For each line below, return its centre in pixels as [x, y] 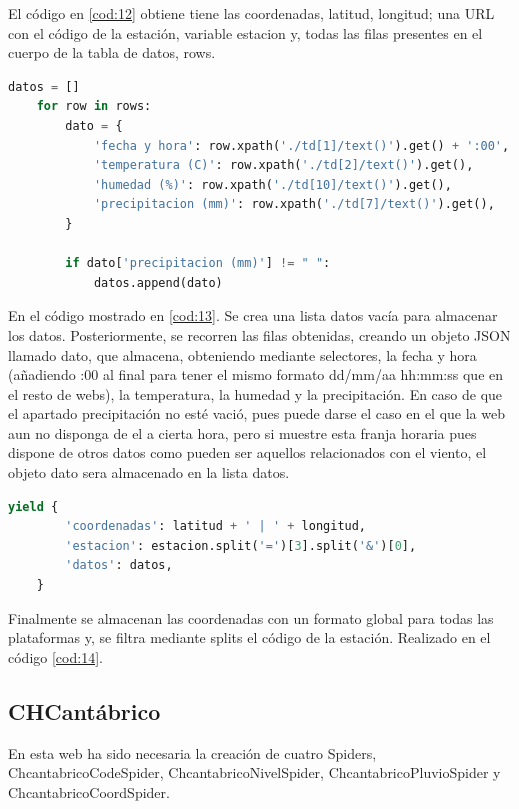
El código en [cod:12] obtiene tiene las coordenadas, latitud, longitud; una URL [251, 13]
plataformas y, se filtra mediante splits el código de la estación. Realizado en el [249, 637]
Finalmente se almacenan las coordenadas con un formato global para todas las [251, 617]
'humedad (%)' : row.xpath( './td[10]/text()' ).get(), [272, 184]
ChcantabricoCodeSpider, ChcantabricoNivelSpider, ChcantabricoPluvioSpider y [254, 772]
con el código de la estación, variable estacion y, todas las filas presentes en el [245, 32]
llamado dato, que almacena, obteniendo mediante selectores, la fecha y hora [242, 354]
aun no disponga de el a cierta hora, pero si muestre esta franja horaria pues [242, 432]
